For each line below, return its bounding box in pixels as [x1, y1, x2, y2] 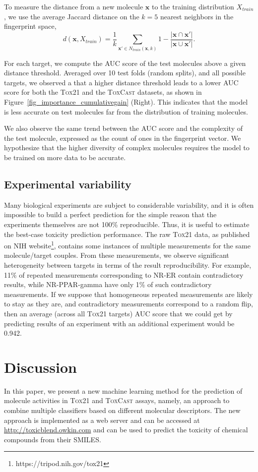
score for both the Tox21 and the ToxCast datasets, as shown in [4, 87, 202, 97]
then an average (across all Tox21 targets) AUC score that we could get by [4, 308, 233, 318]
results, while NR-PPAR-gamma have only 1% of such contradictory [4, 279, 212, 290]
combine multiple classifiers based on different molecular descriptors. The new [4, 405, 241, 415]
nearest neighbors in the [160, 11, 234, 21]
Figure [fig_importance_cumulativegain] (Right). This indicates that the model [4, 97, 248, 107]
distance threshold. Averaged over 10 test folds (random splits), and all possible [4, 67, 246, 78]
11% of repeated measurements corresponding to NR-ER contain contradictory [4, 269, 244, 280]
